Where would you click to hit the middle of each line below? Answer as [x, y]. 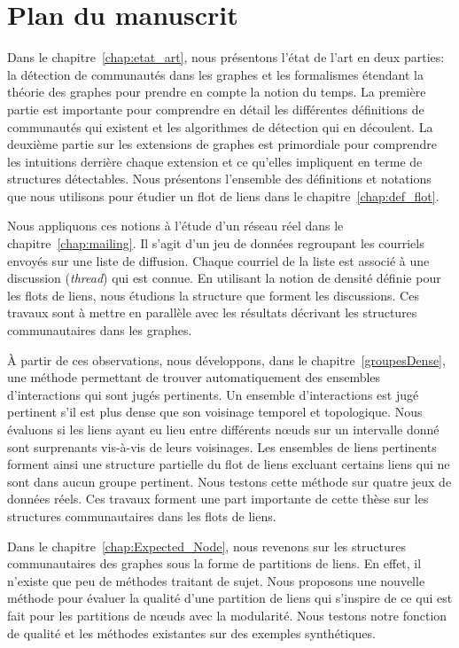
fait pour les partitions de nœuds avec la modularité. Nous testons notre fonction [227, 615]
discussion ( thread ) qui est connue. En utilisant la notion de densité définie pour [224, 278]
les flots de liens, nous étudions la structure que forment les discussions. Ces [213, 295]
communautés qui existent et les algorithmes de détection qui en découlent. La [220, 126]
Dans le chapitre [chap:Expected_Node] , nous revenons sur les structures [206, 546]
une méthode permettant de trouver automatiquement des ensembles [194, 377]
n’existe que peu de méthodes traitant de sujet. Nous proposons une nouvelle [216, 580]
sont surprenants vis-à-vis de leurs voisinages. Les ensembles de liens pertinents [222, 446]
